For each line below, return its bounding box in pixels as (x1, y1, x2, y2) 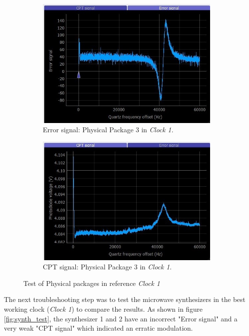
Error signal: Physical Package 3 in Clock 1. (43, 124, 174, 135)
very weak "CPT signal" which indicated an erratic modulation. (4, 323, 193, 333)
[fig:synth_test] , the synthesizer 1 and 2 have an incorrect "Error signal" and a (4, 313, 238, 323)
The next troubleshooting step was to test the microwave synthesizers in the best (4, 294, 246, 304)
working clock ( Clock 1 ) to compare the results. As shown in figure (4, 303, 203, 314)
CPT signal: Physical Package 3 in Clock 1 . (43, 262, 172, 272)
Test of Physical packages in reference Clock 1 (23, 278, 160, 288)
